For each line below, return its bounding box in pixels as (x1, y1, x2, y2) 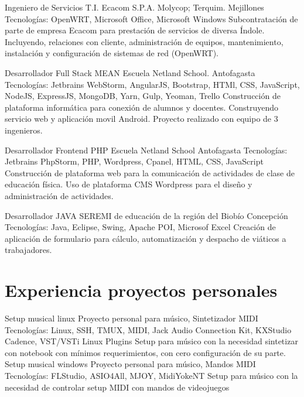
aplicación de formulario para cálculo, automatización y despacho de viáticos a (5, 232, 286, 244)
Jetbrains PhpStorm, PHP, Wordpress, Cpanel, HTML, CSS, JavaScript (5, 155, 264, 167)
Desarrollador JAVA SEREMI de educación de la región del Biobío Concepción (5, 209, 288, 221)
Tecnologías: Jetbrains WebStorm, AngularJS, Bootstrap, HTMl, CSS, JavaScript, (5, 78, 300, 90)
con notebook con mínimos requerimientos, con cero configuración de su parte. (5, 346, 286, 358)
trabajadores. (5, 244, 52, 256)
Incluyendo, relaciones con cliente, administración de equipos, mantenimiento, (5, 35, 283, 47)
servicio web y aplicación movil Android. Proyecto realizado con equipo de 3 (5, 112, 278, 125)
